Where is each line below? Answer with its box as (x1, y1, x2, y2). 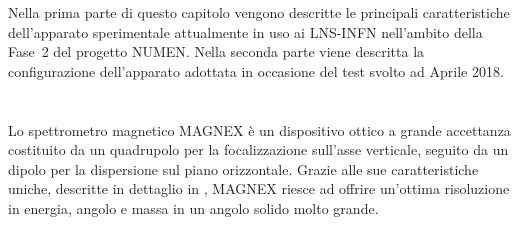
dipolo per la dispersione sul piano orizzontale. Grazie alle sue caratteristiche (8, 158, 479, 179)
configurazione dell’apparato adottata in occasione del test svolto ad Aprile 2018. (8, 60, 504, 81)
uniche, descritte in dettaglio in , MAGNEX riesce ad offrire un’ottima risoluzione (8, 178, 510, 199)
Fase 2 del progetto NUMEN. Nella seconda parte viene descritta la (8, 41, 425, 62)
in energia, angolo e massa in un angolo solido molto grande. (8, 197, 379, 218)
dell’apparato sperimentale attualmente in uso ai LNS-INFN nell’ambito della (8, 21, 483, 42)
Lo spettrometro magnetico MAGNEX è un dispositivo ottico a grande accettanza (8, 119, 511, 140)
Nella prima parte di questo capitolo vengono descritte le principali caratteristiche (8, 2, 510, 22)
